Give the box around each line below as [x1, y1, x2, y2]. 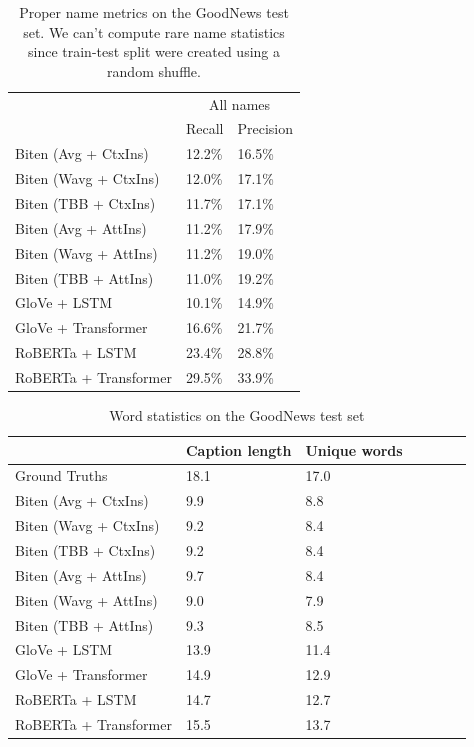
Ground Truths [15, 465, 108, 486]
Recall [185, 118, 224, 139]
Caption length [185, 439, 292, 460]
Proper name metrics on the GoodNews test [19, 2, 289, 22]
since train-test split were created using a [28, 41, 280, 62]
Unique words [305, 439, 403, 460]
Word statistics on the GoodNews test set [109, 405, 365, 425]
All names [208, 93, 271, 114]
